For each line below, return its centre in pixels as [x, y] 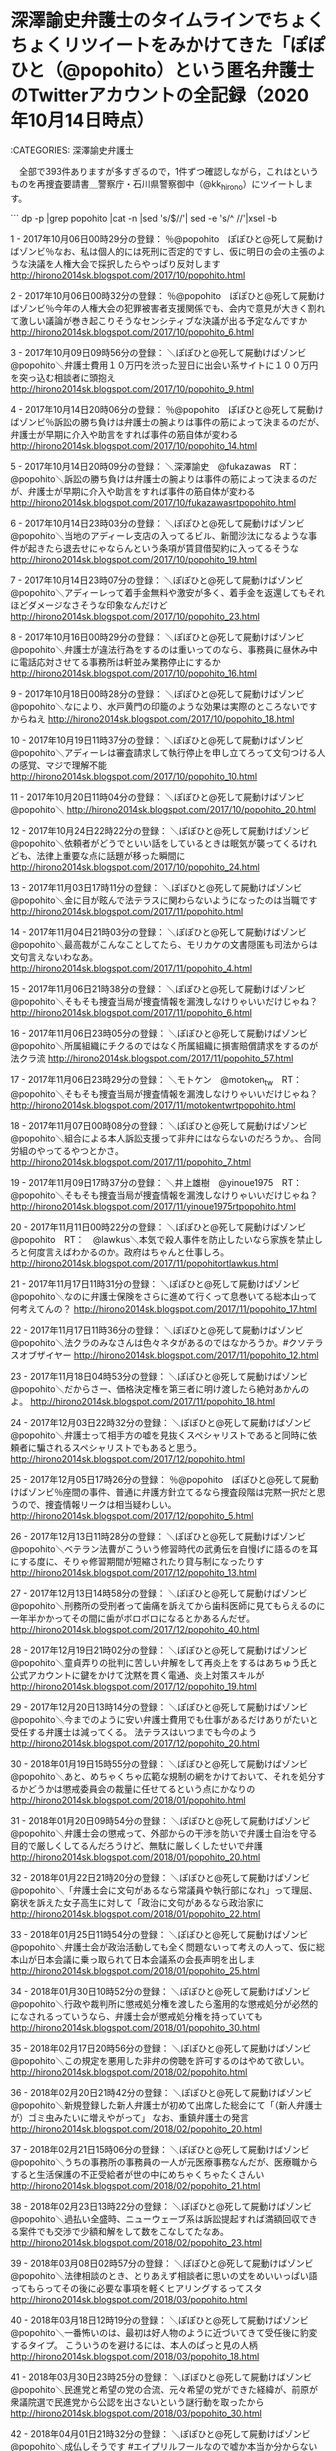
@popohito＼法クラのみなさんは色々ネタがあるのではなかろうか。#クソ [158, 1342]
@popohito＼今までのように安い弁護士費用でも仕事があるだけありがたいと [164, 1719]
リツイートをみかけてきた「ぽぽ [194, 45]
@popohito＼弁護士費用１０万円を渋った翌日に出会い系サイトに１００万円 [164, 365]
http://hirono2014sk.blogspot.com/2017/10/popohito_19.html [134, 559]
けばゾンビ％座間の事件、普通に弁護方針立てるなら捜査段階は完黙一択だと [163, 1492]
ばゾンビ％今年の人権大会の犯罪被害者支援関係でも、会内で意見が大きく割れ [168, 308]
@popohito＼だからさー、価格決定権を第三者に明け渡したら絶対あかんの [160, 1388]
